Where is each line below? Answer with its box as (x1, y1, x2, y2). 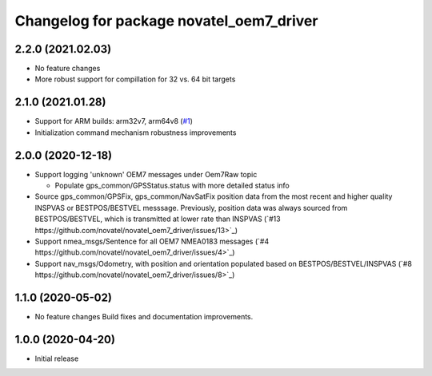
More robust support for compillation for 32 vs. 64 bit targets (34, 74, 236, 84)
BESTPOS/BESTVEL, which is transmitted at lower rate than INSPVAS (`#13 (34, 214, 281, 224)
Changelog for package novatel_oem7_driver (14, 12, 318, 30)
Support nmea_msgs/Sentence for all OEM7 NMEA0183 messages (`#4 (34, 236, 270, 246)
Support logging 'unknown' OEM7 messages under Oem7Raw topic (34, 169, 258, 179)
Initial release (34, 354, 79, 363)
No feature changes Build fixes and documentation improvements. (34, 312, 254, 322)
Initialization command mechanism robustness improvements (34, 128, 237, 137)
